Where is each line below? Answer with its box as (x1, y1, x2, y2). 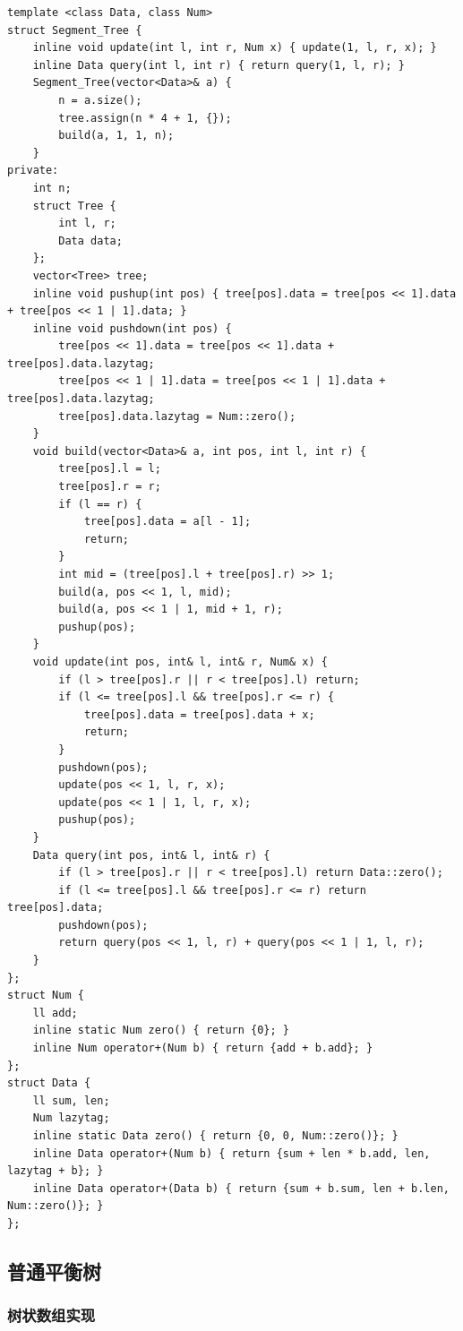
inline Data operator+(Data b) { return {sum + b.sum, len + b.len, (32, 1181, 450, 1195)
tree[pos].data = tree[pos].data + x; (83, 708, 315, 721)
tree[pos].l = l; (58, 462, 161, 476)
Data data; (58, 234, 123, 247)
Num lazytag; (32, 1112, 110, 1125)
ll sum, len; (32, 1094, 110, 1107)
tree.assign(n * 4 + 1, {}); (58, 111, 232, 125)
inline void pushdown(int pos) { (32, 322, 232, 335)
